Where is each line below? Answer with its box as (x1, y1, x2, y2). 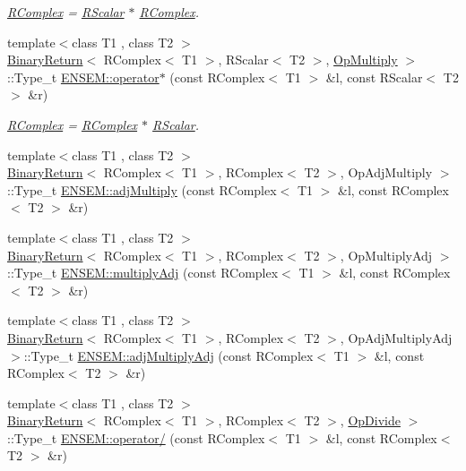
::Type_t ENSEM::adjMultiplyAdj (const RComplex (23, 346, 314, 364)
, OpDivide (340, 411, 401, 430)
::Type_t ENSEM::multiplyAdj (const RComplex (7, 263, 279, 282)
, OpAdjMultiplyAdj (340, 328, 453, 347)
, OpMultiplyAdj (340, 245, 433, 264)
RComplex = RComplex (7, 115, 138, 133)
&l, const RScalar (325, 67, 423, 86)
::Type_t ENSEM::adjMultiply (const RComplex (7, 180, 277, 199)
